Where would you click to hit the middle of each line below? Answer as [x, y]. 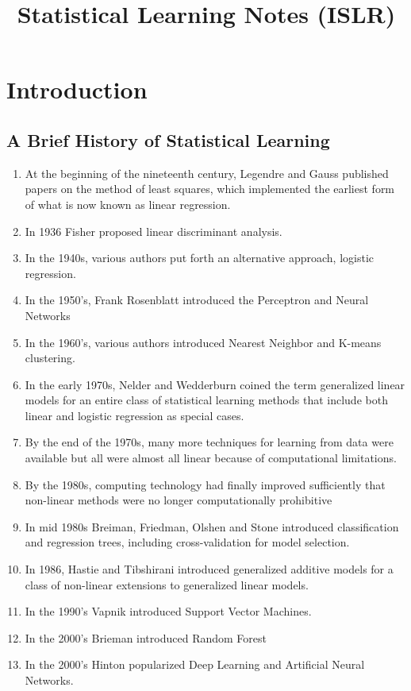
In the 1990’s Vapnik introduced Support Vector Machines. [168, 611]
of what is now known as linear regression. [128, 204]
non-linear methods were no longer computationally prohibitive [179, 500]
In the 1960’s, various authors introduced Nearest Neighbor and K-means [203, 342]
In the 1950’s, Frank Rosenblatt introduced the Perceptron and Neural [197, 300]
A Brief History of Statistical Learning [168, 139]
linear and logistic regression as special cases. [134, 415]
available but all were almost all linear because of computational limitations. [211, 458]
